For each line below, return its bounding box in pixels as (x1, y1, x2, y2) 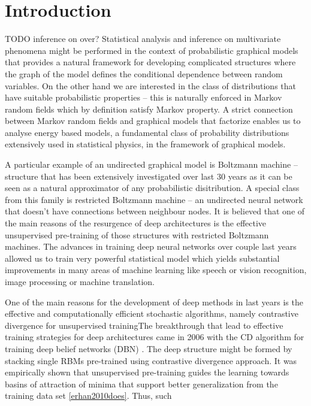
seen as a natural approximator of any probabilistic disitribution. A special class (5, 181, 300, 194)
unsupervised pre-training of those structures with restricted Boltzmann (5, 228, 269, 241)
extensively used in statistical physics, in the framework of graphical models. (5, 138, 286, 150)
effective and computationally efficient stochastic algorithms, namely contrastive (5, 307, 298, 320)
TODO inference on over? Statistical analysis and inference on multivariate (5, 32, 281, 45)
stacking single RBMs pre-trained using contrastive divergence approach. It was (5, 354, 297, 366)
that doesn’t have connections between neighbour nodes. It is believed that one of (5, 205, 305, 217)
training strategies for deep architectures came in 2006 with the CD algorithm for (5, 331, 304, 343)
